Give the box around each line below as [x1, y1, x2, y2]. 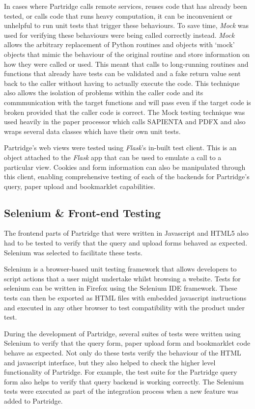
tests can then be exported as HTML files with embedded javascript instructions [4, 293, 247, 303]
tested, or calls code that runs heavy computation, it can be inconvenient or [4, 10, 233, 21]
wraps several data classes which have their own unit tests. [4, 126, 181, 136]
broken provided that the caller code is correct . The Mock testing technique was [4, 107, 245, 117]
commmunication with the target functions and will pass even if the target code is [4, 97, 251, 107]
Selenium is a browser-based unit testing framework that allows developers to [4, 264, 237, 274]
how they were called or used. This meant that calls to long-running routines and [4, 58, 249, 69]
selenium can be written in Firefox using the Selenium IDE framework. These [4, 283, 237, 293]
